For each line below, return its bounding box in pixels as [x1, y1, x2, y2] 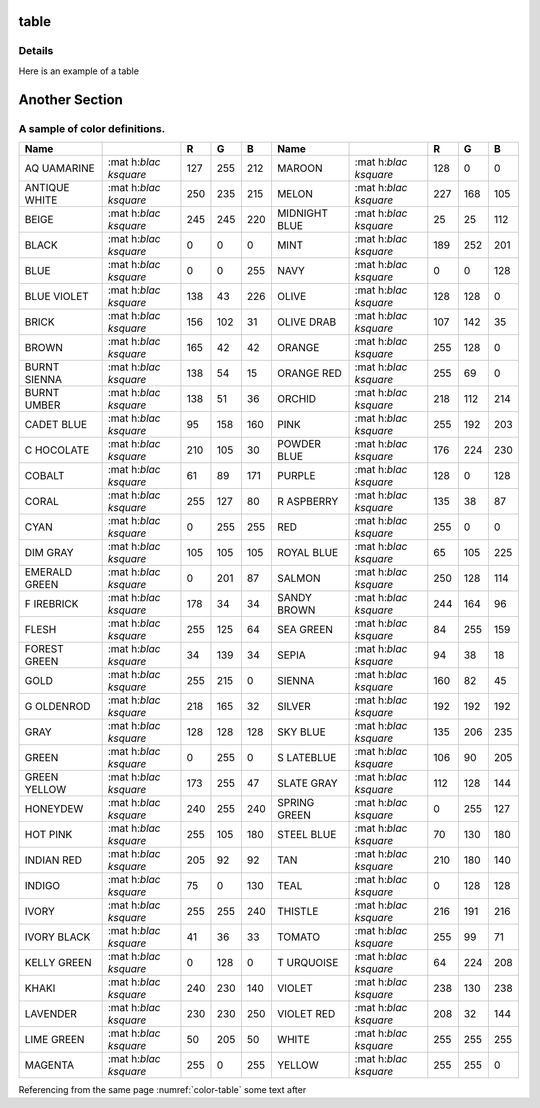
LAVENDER [24, 1006, 77, 1020]
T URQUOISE [276, 955, 339, 969]
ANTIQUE [24, 180, 70, 194]
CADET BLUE [24, 417, 88, 431]
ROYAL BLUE [276, 545, 339, 559]
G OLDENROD [24, 699, 91, 713]
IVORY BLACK [24, 930, 91, 944]
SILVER [276, 699, 312, 713]
